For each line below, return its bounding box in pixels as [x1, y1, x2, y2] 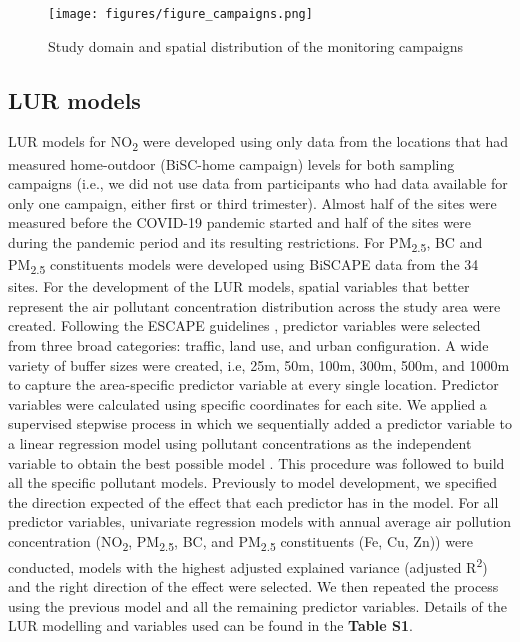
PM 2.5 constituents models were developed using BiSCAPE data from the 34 [8, 254, 479, 277]
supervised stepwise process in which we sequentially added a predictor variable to [8, 413, 512, 434]
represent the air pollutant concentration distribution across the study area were [8, 295, 501, 316]
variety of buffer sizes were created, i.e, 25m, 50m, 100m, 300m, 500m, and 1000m [8, 354, 510, 375]
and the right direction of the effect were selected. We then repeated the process [8, 576, 499, 597]
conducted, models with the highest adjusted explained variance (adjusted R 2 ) [8, 554, 488, 577]
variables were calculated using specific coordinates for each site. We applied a [8, 393, 487, 414]
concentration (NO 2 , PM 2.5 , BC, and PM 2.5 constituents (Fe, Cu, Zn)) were [8, 530, 473, 554]
